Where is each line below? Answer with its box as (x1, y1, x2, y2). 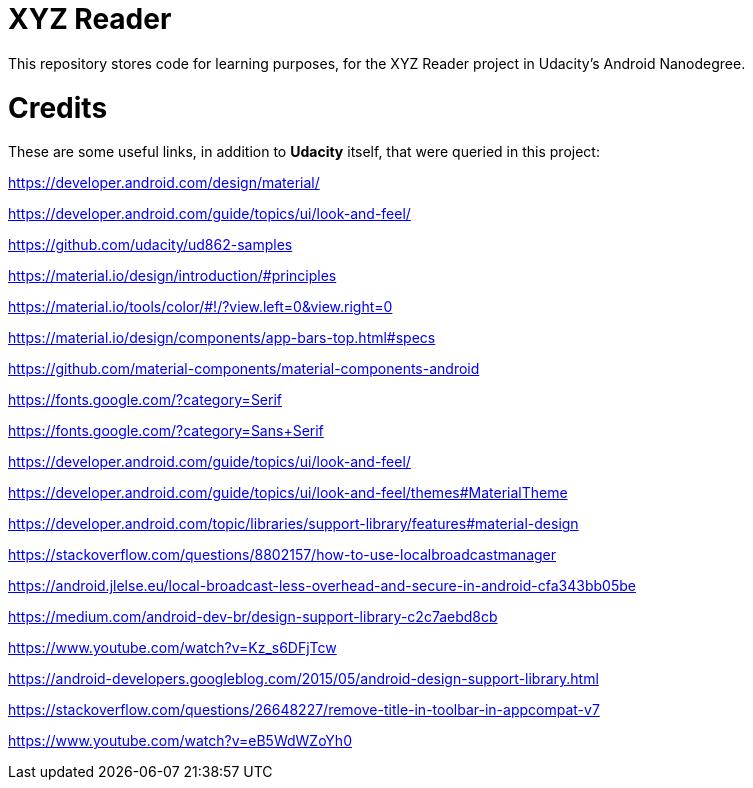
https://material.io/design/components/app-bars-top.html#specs (8, 329, 436, 347)
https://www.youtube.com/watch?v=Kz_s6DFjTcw (8, 639, 337, 657)
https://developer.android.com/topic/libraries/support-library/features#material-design (8, 515, 579, 533)
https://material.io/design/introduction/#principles (8, 267, 337, 285)
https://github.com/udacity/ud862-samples (8, 236, 293, 254)
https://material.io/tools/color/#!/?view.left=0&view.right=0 (8, 298, 393, 316)
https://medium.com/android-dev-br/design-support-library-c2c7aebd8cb (8, 608, 498, 626)
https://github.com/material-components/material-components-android (8, 360, 480, 378)
